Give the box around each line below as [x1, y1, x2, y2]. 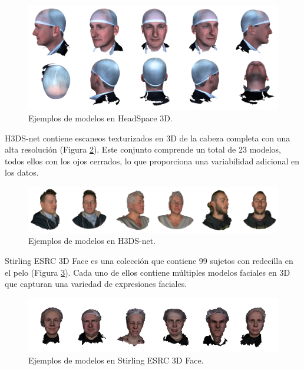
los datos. [5, 166, 39, 179]
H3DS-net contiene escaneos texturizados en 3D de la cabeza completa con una [5, 131, 290, 144]
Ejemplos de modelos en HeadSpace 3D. [28, 112, 173, 124]
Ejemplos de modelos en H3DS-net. [28, 234, 156, 247]
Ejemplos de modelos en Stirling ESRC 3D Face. [28, 354, 204, 366]
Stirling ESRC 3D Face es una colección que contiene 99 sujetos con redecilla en [5, 255, 293, 267]
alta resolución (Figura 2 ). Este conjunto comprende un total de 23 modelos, [5, 143, 281, 156]
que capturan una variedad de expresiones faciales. [5, 277, 187, 290]
